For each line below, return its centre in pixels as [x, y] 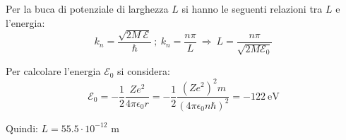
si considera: [144, 71]
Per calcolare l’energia [53, 71]
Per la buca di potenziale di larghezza [87, 8]
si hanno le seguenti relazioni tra [252, 8]
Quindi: [22, 128]
